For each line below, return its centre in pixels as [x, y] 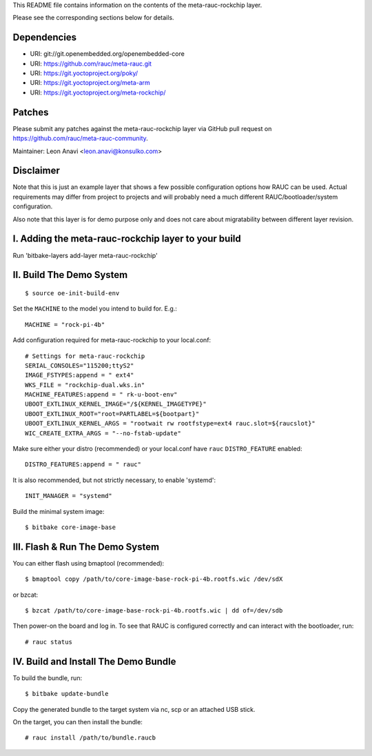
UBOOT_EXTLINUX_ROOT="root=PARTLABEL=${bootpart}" [112, 414]
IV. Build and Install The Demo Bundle [94, 661]
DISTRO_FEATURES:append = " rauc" [83, 465]
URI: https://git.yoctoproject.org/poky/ [84, 73]
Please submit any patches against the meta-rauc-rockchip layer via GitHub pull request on [142, 128]
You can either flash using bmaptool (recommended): [89, 563]
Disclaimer [36, 171]
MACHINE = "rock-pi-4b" [65, 325]
